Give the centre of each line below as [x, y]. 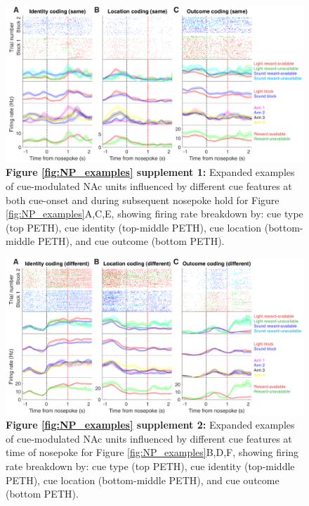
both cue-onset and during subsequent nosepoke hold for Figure [143, 200]
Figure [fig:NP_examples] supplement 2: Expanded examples [150, 425]
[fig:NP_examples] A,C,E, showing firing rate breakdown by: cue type [154, 214]
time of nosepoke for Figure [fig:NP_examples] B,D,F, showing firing [152, 452]
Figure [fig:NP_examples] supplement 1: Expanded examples [150, 172]
